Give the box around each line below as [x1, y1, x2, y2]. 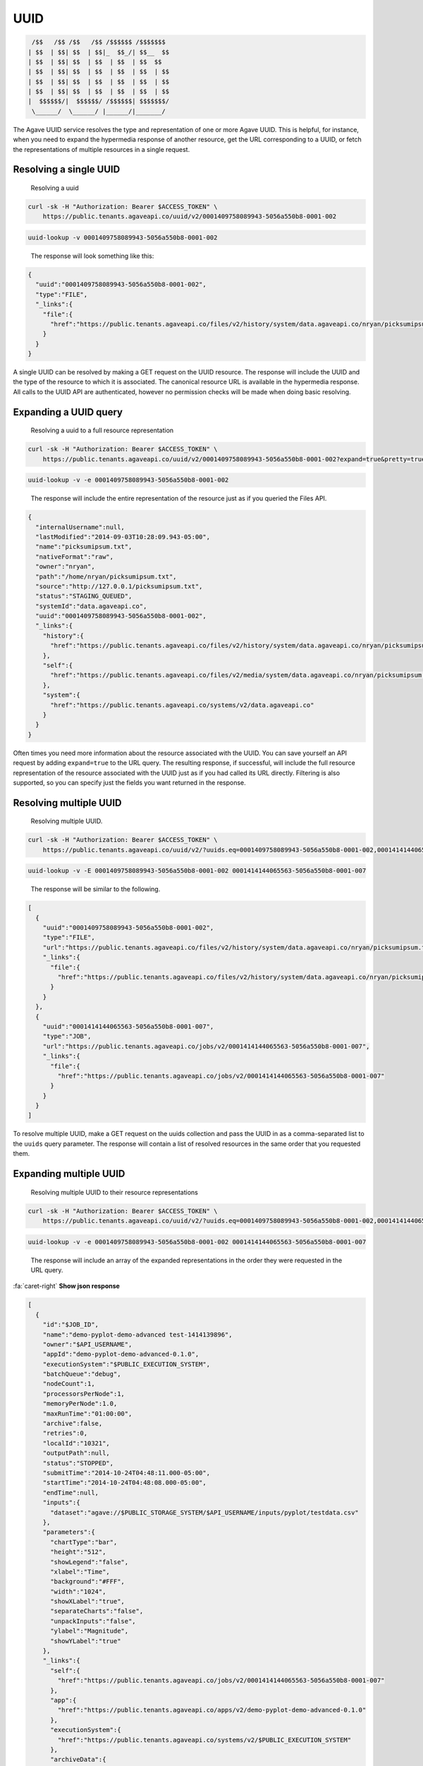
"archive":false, [42, 1420, 103, 1428]
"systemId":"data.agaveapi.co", [35, 602, 147, 610]
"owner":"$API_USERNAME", [42, 1340, 133, 1349]
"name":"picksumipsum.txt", [35, 543, 133, 551]
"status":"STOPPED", [42, 1459, 114, 1467]
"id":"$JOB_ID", [42, 1321, 99, 1329]
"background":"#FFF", [50, 1577, 125, 1586]
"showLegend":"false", [50, 1558, 129, 1566]
